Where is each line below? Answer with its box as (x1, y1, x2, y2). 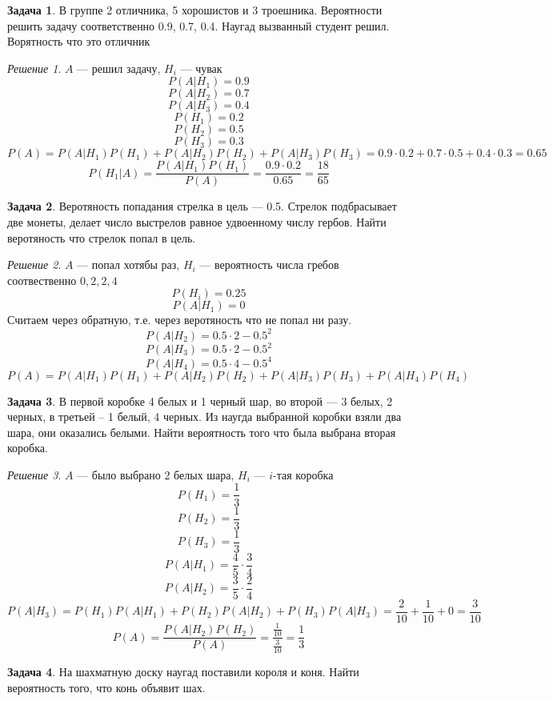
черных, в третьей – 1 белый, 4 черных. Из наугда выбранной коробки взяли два (7, 408, 402, 425)
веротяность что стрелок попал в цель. (7, 229, 196, 246)
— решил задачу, (77, 59, 161, 76)
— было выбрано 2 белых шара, (77, 466, 234, 483)
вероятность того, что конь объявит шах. (7, 679, 206, 695)
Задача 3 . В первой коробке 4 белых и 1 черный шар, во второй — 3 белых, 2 (7, 392, 393, 409)
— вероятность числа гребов (199, 256, 339, 273)
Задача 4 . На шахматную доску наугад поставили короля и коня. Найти (7, 663, 359, 680)
